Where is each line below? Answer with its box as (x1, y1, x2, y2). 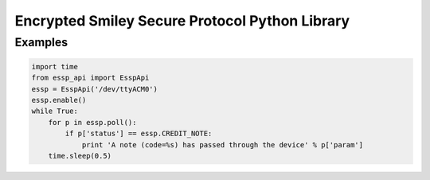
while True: (31, 107, 79, 115)
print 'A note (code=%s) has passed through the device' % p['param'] (81, 140, 364, 149)
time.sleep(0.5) (48, 151, 111, 160)
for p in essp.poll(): (48, 118, 137, 127)
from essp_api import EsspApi (31, 73, 150, 83)
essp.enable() (31, 96, 87, 104)
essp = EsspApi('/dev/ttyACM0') (31, 84, 158, 93)
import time (31, 62, 79, 71)
